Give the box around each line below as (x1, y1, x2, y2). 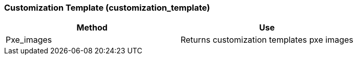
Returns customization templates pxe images (180, 35, 353, 45)
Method (76, 22, 108, 33)
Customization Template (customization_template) (4, 3, 210, 13)
